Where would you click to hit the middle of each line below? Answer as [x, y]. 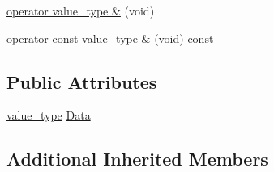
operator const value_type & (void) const [110, 38]
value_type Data [49, 115]
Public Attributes [82, 81]
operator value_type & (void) [81, 10]
